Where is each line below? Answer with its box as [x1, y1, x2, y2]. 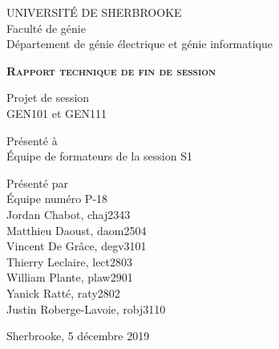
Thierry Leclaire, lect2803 [6, 253, 133, 270]
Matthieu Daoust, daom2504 [6, 221, 147, 238]
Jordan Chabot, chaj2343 [6, 205, 131, 222]
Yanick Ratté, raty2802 [6, 284, 120, 301]
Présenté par [6, 174, 68, 191]
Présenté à [6, 132, 58, 148]
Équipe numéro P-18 [6, 190, 108, 207]
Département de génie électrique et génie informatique [6, 35, 273, 52]
